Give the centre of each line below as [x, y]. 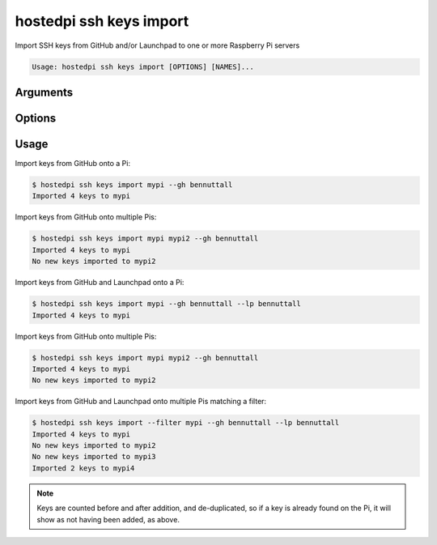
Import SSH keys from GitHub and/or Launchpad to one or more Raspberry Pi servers [157, 45]
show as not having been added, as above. [108, 519]
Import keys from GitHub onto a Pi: [73, 164]
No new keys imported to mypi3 [94, 457]
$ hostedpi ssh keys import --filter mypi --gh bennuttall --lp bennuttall [186, 423]
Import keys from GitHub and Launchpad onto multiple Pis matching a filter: [141, 402]
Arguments [44, 92]
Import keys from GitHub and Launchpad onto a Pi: [100, 283]
